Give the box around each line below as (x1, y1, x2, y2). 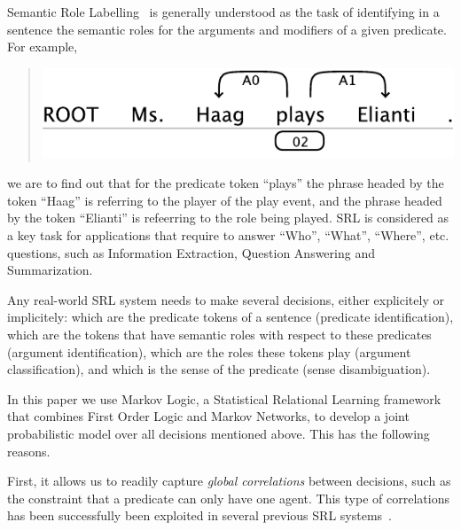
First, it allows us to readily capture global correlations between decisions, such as (7, 472, 451, 490)
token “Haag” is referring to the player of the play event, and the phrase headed (7, 191, 442, 209)
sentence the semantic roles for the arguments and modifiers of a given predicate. (7, 19, 447, 38)
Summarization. (7, 261, 93, 279)
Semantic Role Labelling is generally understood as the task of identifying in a (7, 3, 440, 20)
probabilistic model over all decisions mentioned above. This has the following (7, 424, 430, 442)
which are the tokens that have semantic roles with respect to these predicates (7, 324, 432, 343)
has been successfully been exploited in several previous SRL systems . (7, 506, 392, 525)
